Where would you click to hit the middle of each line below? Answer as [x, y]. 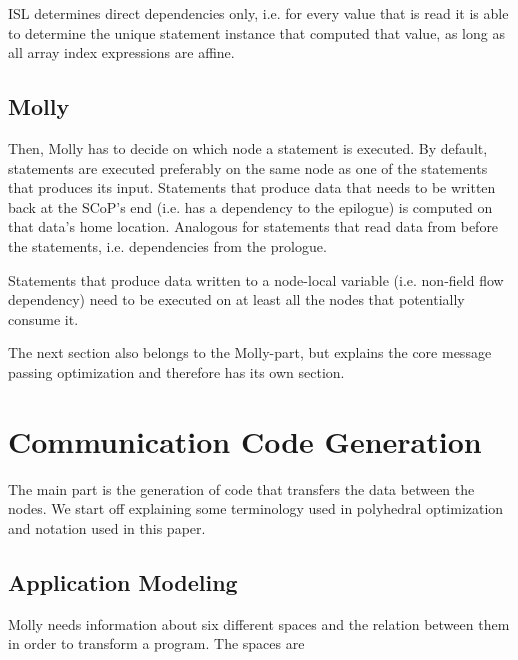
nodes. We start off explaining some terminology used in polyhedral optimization [256, 508]
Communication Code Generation [245, 440]
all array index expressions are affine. [121, 52]
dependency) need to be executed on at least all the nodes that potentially [236, 299]
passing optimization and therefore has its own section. [176, 371]
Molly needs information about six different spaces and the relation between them [259, 623]
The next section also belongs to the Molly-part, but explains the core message [250, 352]
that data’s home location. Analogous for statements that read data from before [253, 226]
